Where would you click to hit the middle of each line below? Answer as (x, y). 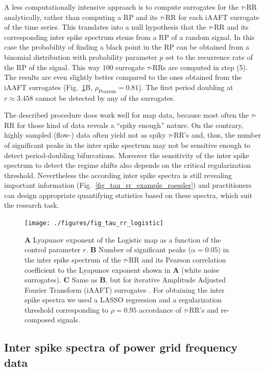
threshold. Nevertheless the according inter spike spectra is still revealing (118, 175)
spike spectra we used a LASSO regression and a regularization (123, 300)
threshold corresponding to (67, 309)
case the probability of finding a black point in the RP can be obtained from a (127, 47)
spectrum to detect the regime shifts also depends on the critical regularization (128, 165)
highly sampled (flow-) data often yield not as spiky (85, 135)
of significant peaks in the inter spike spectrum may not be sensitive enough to (127, 145)
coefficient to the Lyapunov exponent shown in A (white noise (122, 269)
